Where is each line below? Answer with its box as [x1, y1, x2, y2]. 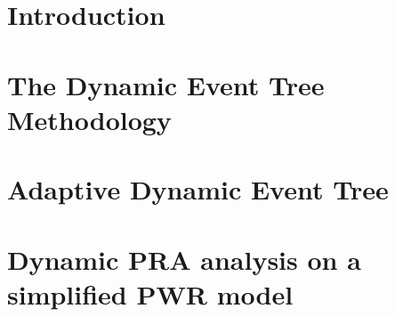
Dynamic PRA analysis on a [7, 240, 361, 277]
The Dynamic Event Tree [7, 66, 325, 102]
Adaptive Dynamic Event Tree [7, 171, 389, 207]
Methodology [7, 101, 172, 137]
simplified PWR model [7, 275, 294, 312]
